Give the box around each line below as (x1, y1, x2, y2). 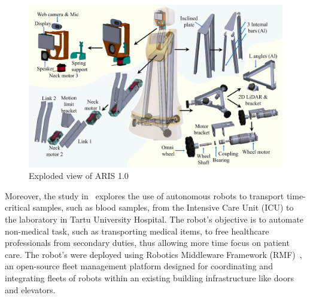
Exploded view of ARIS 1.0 (29, 169, 129, 182)
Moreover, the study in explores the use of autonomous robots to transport (5, 189, 284, 202)
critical (5, 201, 31, 214)
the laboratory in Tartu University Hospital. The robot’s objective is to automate (5, 213, 304, 225)
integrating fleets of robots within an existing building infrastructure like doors (5, 271, 294, 284)
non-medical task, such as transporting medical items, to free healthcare (5, 224, 269, 237)
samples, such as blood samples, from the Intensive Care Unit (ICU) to (32, 201, 294, 214)
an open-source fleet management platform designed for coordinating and (5, 260, 273, 272)
